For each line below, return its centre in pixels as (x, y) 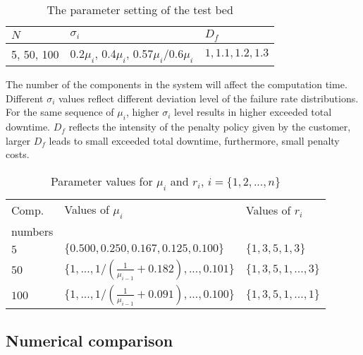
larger (18, 140)
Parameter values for (101, 181)
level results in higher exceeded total (253, 112)
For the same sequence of (60, 112)
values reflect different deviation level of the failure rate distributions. (209, 98)
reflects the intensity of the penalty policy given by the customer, (210, 127)
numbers (32, 231)
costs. (18, 154)
